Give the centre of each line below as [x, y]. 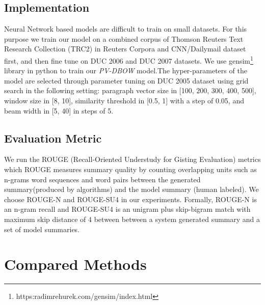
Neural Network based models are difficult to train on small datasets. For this [126, 29]
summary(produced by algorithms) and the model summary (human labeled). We [131, 189]
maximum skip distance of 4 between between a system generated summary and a [132, 219]
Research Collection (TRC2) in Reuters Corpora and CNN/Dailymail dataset [125, 49]
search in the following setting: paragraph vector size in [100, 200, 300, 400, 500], [130, 90]
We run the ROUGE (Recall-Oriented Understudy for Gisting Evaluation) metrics [132, 159]
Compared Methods [75, 264]
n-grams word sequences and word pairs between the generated [102, 179]
